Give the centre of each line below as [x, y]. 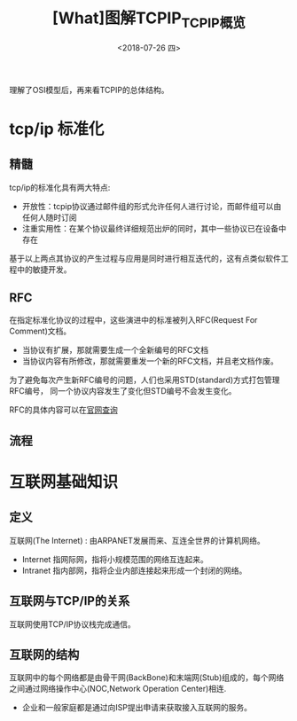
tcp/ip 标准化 [57, 129]
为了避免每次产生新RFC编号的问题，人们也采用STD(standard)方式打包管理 [145, 380]
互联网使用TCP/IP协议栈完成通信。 [72, 624]
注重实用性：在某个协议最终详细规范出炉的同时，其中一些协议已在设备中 [154, 228]
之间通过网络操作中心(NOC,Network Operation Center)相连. [118, 689]
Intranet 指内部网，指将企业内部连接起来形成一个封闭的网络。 [134, 570]
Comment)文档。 [40, 331]
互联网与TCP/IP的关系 [70, 601]
